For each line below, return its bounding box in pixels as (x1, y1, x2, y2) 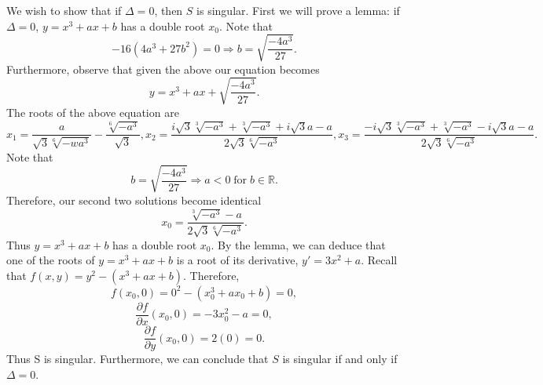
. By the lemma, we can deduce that (211, 236, 386, 252)
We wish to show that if (6, 2, 122, 18)
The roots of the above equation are (6, 104, 179, 120)
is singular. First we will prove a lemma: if (196, 2, 400, 18)
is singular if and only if (282, 350, 398, 367)
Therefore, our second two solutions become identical (6, 191, 262, 208)
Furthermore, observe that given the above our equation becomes (6, 60, 320, 77)
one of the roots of (6, 252, 95, 268)
